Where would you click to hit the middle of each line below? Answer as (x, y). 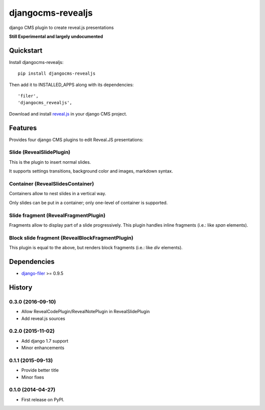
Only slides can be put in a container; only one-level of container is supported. (88, 203)
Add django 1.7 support (45, 341)
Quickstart (26, 50)
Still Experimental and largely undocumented (56, 36)
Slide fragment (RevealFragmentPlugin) (57, 215)
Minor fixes (33, 377)
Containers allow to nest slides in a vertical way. (58, 194)
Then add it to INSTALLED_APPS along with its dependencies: (71, 85)
